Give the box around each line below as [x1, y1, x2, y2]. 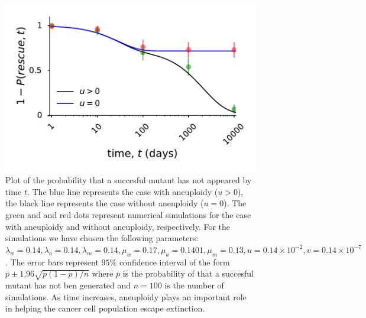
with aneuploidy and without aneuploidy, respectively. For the [5, 220, 230, 232]
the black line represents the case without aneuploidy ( [5, 197, 204, 209]
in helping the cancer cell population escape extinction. [5, 302, 205, 314]
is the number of [164, 278, 224, 291]
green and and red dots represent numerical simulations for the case [5, 209, 251, 221]
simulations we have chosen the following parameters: [5, 232, 199, 244]
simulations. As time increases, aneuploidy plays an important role [5, 290, 247, 303]
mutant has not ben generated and [5, 278, 131, 291]
